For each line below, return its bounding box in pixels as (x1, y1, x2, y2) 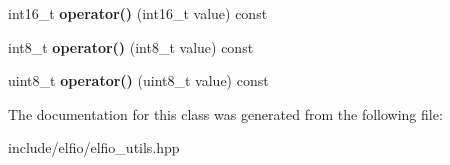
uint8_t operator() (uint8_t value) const (8, 70, 269, 91)
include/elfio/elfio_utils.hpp (8, 137, 180, 158)
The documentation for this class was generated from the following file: (8, 103, 443, 124)
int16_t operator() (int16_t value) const (8, 3, 268, 23)
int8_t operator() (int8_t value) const (8, 36, 254, 57)
